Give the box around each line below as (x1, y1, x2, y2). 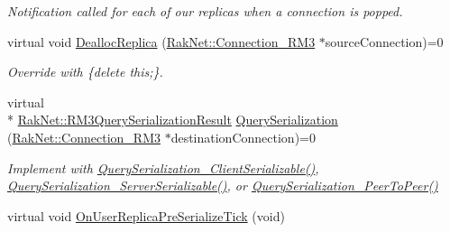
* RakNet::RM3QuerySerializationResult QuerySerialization (7, 110, 338, 129)
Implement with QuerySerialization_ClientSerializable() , (7, 158, 319, 177)
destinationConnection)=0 (170, 127, 316, 146)
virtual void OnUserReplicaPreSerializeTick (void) (7, 206, 285, 225)
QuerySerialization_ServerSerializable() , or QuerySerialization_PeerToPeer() (7, 176, 438, 195)
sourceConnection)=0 (325, 32, 444, 51)
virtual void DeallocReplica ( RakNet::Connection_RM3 (7, 32, 316, 51)
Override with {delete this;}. (7, 62, 163, 81)
